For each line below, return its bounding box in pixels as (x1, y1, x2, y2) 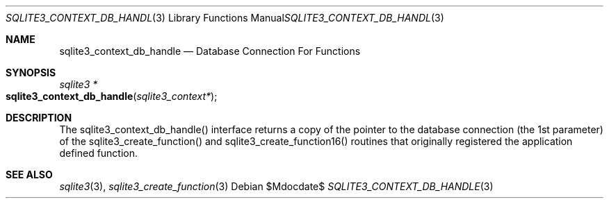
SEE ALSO (6, 169, 53, 180)
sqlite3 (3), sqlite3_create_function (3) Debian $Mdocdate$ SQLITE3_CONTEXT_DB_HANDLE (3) (59, 180, 494, 192)
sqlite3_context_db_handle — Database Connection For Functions (59, 45, 361, 57)
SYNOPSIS (6, 67, 56, 78)
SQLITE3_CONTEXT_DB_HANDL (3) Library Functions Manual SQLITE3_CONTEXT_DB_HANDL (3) (6, 12, 444, 24)
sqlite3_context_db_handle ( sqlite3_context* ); (6, 90, 218, 102)
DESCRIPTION (6, 112, 72, 124)
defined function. (59, 147, 138, 159)
